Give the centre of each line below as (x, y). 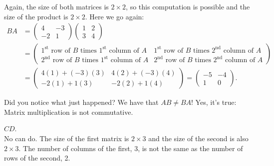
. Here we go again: (115, 16)
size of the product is (36, 16)
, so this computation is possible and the (188, 6)
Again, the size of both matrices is (56, 6)
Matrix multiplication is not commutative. (69, 112)
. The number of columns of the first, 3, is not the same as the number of (131, 148)
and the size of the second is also (198, 138)
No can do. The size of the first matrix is (67, 138)
